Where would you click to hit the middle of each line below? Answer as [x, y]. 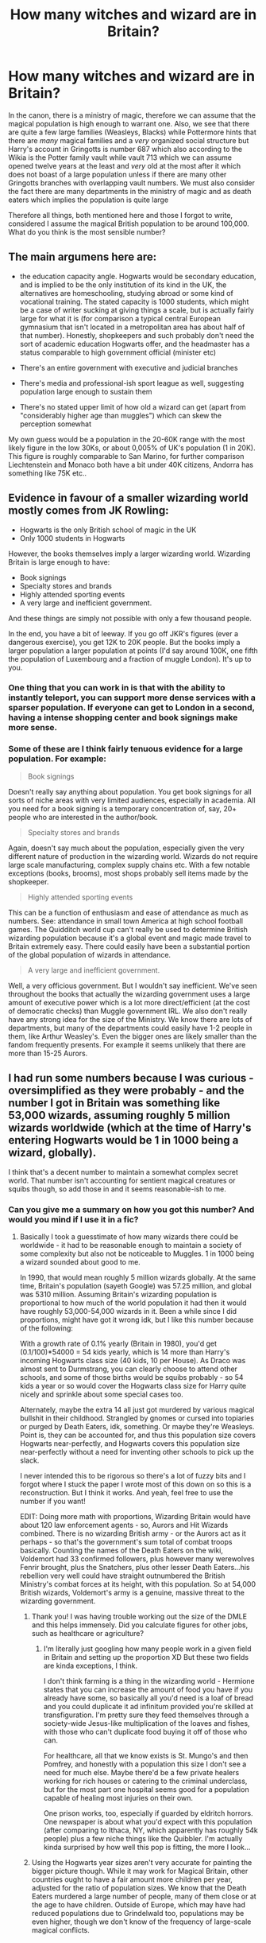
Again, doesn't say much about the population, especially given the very [126, 848]
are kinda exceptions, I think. [90, 1665]
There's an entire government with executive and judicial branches [129, 367]
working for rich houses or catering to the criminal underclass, [145, 1781]
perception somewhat [56, 424]
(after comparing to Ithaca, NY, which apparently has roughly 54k [150, 1830]
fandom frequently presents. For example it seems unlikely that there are [127, 1044]
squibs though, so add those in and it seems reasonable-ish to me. [117, 1189]
